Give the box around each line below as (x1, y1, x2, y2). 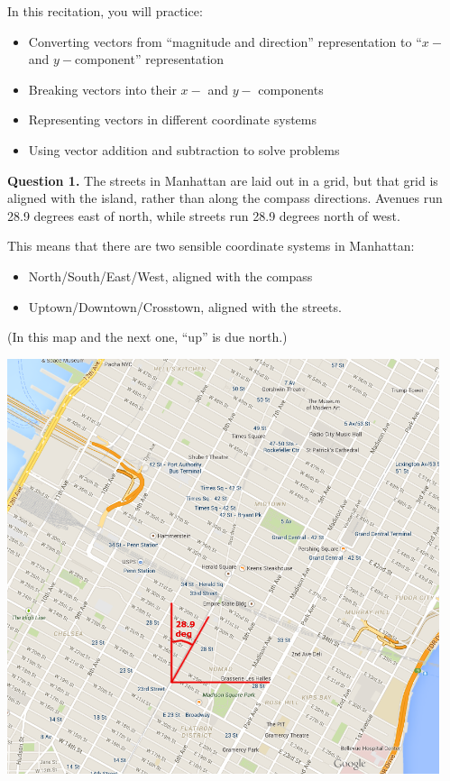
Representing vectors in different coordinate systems (28, 110, 317, 129)
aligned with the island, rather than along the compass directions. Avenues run (7, 188, 443, 207)
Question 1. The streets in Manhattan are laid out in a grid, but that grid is (7, 170, 438, 189)
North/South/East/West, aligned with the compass (28, 266, 313, 285)
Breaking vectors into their (28, 79, 177, 98)
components (258, 79, 324, 98)
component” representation (75, 50, 225, 69)
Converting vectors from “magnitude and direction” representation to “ (28, 32, 422, 51)
